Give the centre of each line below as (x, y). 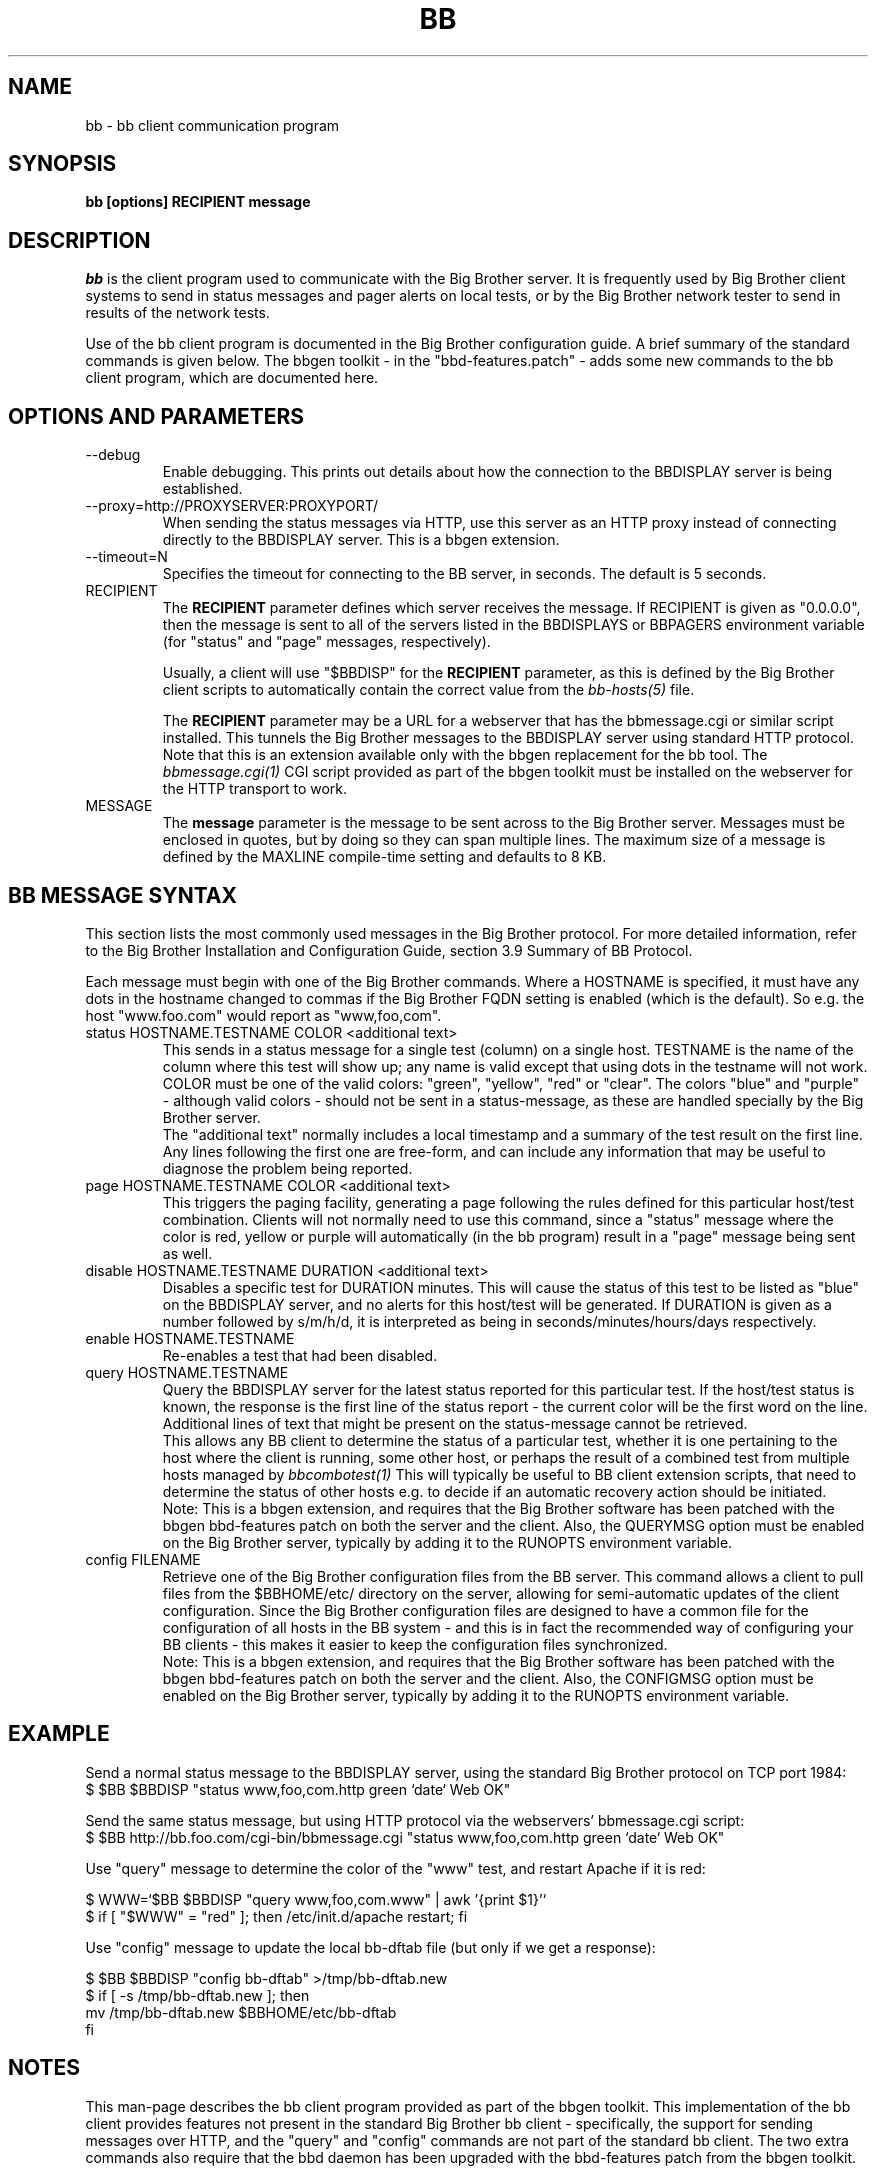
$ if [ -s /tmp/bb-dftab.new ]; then (197, 1995)
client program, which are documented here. (232, 378)
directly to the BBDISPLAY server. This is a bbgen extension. (361, 540)
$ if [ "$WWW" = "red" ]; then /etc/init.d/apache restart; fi (276, 1916)
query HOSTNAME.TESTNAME (187, 1372)
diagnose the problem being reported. (287, 1168)
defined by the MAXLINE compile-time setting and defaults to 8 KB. (384, 857)
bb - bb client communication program (212, 125)
